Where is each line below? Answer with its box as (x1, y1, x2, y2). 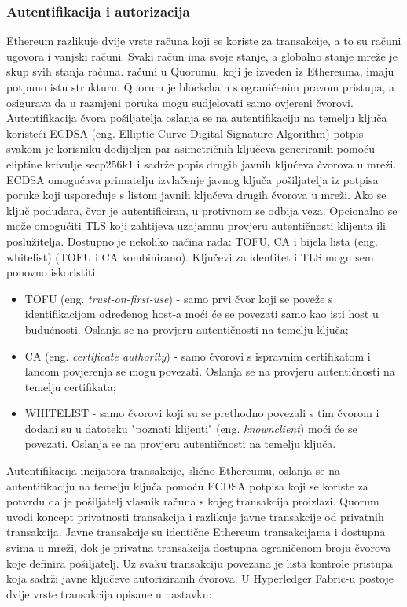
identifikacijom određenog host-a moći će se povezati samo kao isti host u (24, 305, 379, 322)
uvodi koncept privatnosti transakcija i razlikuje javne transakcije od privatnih (6, 508, 384, 524)
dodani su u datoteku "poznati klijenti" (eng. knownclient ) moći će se (24, 420, 357, 436)
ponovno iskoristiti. (6, 264, 99, 280)
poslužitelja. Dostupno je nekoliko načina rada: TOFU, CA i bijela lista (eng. (6, 232, 378, 249)
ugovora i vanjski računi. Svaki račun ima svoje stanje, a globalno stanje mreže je (6, 47, 398, 64)
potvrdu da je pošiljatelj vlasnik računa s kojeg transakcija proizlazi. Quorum (6, 493, 379, 509)
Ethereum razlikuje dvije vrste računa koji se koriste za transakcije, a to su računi (6, 32, 401, 49)
